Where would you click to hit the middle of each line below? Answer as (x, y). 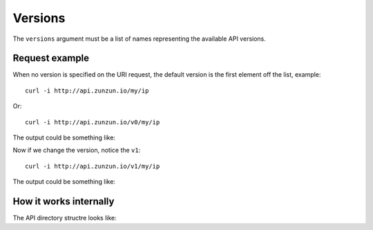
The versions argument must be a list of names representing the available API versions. (139, 39)
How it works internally (64, 201)
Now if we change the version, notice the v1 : (77, 150)
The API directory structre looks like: (65, 218)
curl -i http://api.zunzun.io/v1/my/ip (93, 166)
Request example (51, 58)
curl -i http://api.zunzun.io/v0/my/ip (93, 122)
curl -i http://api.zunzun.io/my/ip (87, 90)
